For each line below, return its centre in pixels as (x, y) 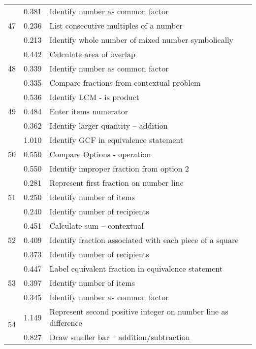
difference (66, 323)
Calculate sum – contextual (96, 226)
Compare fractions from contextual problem (125, 83)
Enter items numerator (89, 111)
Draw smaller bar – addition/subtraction (120, 337)
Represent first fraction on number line (116, 183)
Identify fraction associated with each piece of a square (144, 240)
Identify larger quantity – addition (109, 125)
